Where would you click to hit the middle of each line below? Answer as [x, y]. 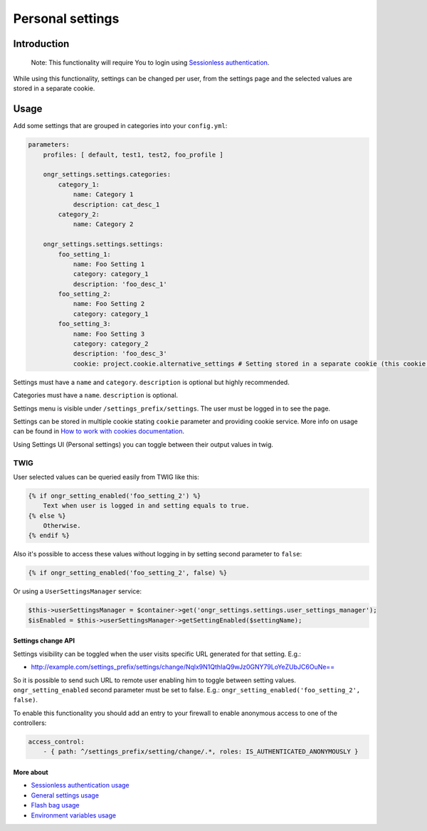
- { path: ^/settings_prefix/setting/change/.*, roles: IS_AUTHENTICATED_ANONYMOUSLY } [201, 752]
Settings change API [44, 641]
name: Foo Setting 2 [109, 304]
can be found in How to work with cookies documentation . [99, 431]
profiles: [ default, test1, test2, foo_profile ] [133, 154]
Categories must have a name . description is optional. [95, 396]
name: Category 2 [103, 224]
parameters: [49, 145]
